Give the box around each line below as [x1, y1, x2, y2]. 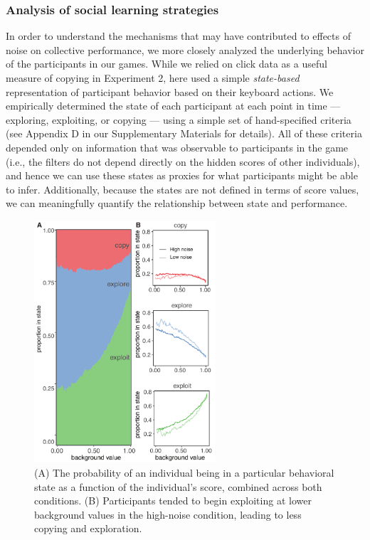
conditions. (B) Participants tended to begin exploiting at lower [34, 493, 312, 508]
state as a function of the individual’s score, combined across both [34, 479, 322, 494]
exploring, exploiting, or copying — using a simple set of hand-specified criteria [6, 112, 351, 127]
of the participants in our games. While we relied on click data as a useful [6, 56, 327, 71]
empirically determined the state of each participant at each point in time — [6, 98, 341, 113]
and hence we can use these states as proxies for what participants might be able [6, 168, 358, 183]
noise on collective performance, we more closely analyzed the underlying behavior [6, 42, 364, 57]
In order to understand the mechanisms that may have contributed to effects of [6, 28, 351, 43]
